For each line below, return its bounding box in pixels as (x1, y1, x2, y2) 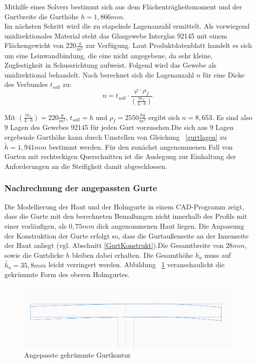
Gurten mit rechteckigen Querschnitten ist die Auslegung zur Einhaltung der (4, 151, 236, 161)
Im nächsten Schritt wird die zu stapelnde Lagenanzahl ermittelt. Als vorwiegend (4, 21, 250, 31)
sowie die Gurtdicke (4, 249, 64, 260)
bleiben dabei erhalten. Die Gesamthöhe (72, 249, 193, 260)
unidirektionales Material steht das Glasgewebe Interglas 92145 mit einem (4, 30, 227, 40)
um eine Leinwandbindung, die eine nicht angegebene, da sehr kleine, (4, 50, 213, 60)
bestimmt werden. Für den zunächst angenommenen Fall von (49, 141, 233, 152)
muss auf (204, 249, 231, 260)
